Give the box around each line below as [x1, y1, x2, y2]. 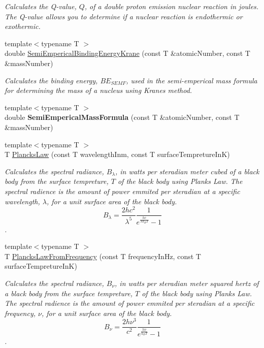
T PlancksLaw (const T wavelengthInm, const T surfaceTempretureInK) [5, 149, 230, 160]
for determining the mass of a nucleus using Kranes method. [5, 85, 192, 96]
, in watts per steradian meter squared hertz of [115, 277, 259, 288]
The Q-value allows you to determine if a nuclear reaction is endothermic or [5, 11, 243, 21]
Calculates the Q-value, [5, 1, 77, 11]
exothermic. [5, 21, 41, 31]
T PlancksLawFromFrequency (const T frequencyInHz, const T [5, 250, 201, 261]
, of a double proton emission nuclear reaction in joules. [84, 1, 259, 11]
